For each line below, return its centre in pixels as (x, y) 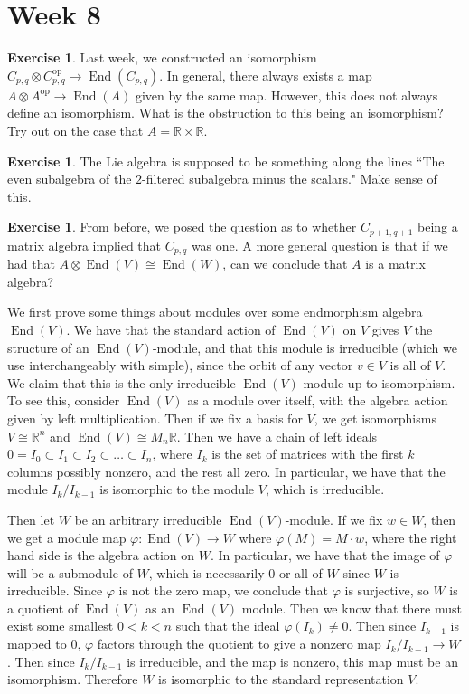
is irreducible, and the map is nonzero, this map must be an (292, 661)
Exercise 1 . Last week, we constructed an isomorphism (162, 57)
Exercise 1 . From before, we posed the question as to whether (182, 227)
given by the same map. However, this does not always (286, 95)
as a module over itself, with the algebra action (318, 400)
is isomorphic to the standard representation (281, 679)
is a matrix (395, 264)
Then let (31, 519)
